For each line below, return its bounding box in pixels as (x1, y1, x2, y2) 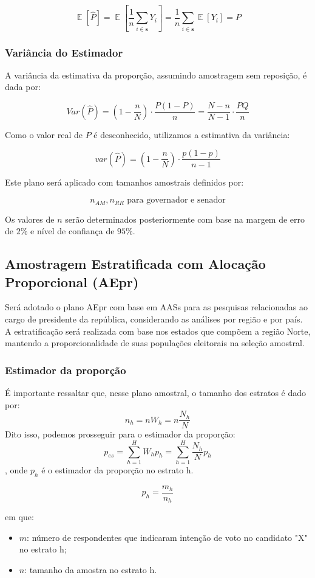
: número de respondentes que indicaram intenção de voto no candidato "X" (27, 531, 308, 543)
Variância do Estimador (5, 44, 123, 60)
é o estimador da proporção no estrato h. (41, 463, 194, 476)
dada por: (5, 80, 41, 93)
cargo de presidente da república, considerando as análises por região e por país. (5, 313, 303, 326)
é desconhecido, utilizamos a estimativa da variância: (93, 128, 290, 141)
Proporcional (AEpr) (5, 272, 139, 291)
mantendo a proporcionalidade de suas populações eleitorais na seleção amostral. (5, 336, 305, 349)
